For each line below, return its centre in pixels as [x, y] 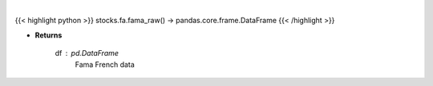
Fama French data [105, 64]
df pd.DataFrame [87, 53]
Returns [49, 35]
